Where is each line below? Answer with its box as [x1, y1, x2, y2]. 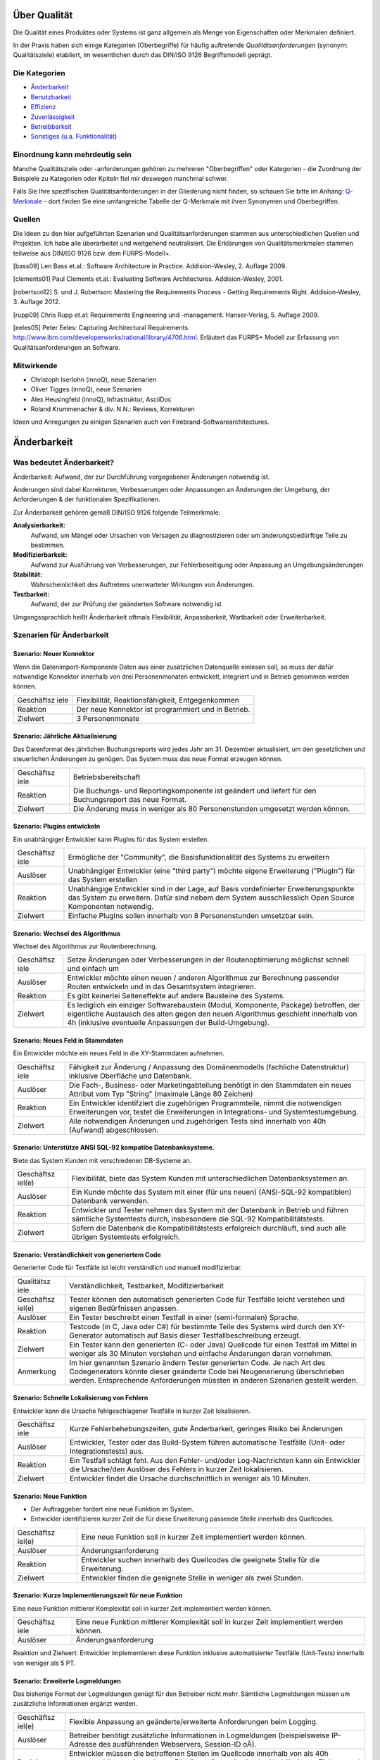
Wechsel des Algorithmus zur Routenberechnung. [13, 942, 158, 950]
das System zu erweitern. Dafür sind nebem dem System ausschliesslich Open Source [68, 893, 355, 903]
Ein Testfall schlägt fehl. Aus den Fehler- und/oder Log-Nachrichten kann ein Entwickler [69, 1455, 361, 1465]
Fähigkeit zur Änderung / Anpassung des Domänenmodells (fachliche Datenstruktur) [68, 1062, 350, 1071]
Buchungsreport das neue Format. [72, 794, 186, 804]
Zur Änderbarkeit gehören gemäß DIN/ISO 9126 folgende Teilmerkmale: [13, 508, 221, 517]
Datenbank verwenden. [71, 1196, 149, 1206]
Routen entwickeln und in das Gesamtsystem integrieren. [67, 982, 256, 992]
